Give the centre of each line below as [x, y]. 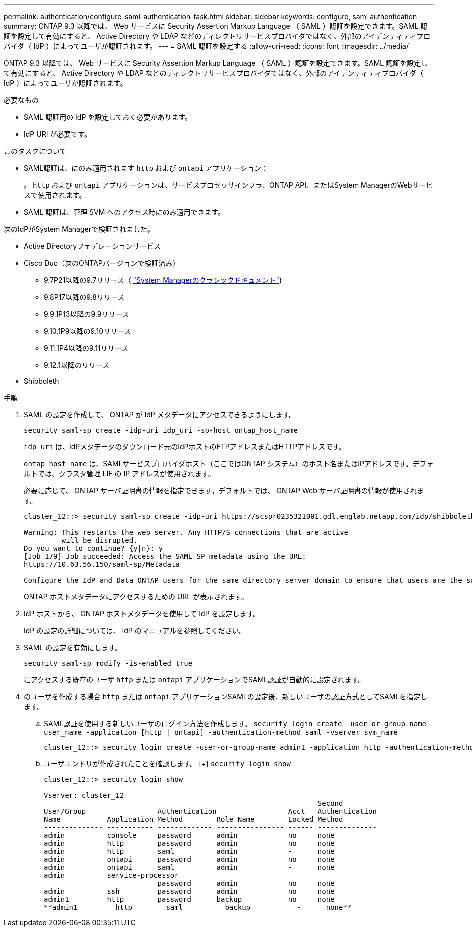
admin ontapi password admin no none [189, 859]
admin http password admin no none [189, 843]
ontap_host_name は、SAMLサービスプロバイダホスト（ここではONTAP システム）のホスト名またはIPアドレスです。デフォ [229, 463]
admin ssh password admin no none [189, 891]
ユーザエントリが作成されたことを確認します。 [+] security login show [167, 764]
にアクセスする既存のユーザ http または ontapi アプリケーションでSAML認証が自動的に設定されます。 [195, 680]
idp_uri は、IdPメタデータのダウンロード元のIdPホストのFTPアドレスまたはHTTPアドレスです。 [185, 446]
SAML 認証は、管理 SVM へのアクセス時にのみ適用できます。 [125, 212]
